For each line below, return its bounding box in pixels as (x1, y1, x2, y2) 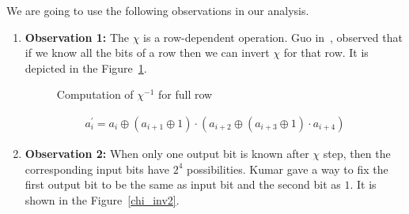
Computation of (56, 86, 134, 103)
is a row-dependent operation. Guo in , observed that (143, 28, 403, 45)
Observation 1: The (25, 28, 130, 45)
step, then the (323, 145, 391, 161)
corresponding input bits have (25, 160, 170, 177)
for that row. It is (283, 44, 369, 61)
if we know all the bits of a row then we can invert (25, 44, 270, 61)
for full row (158, 86, 213, 103)
